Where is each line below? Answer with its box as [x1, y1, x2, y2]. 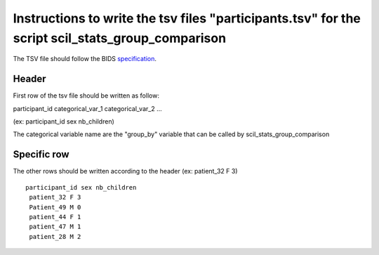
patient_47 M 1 [29, 223, 81, 231]
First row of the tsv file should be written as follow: [13, 91, 159, 100]
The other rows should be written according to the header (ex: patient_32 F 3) [13, 167, 238, 176]
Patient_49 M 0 [29, 203, 81, 211]
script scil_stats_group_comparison [13, 30, 227, 46]
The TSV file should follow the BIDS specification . [13, 55, 157, 63]
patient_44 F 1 [29, 213, 81, 221]
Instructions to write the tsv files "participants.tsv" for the [13, 11, 361, 26]
